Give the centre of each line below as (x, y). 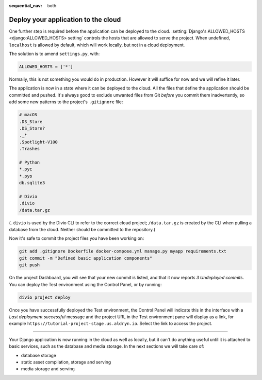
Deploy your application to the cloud (65, 19)
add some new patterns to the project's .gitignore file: (66, 102)
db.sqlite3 (32, 183)
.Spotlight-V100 (39, 142)
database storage (39, 355)
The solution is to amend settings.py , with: (54, 54)
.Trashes (30, 149)
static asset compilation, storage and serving (66, 362)
